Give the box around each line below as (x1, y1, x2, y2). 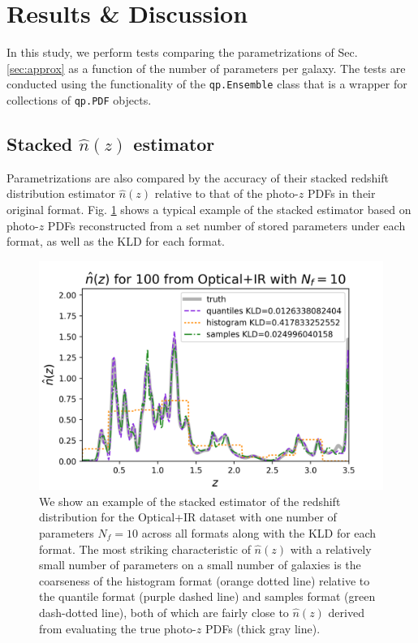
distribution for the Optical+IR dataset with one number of (39, 508, 337, 525)
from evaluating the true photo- (39, 619, 196, 637)
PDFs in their (307, 185, 376, 202)
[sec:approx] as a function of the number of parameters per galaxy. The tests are (6, 59, 406, 76)
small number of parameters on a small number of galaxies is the (39, 556, 361, 573)
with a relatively (290, 540, 372, 557)
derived (328, 603, 364, 620)
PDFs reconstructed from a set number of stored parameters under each (47, 216, 406, 234)
